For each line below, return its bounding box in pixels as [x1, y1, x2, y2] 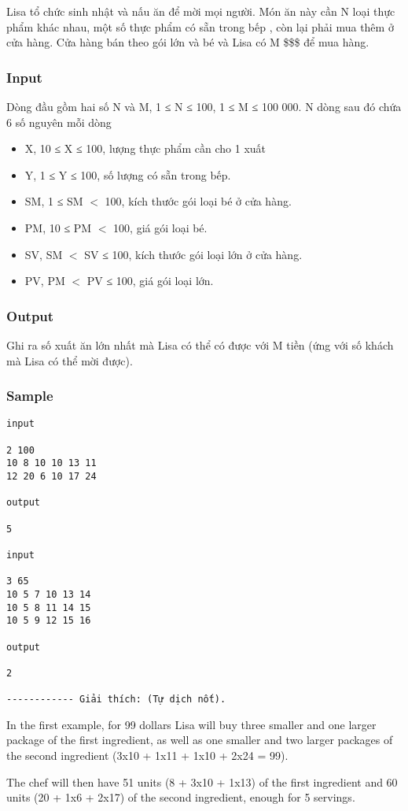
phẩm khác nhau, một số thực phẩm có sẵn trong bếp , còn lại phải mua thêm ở [6, 18, 394, 35]
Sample [6, 386, 53, 405]
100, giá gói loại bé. [113, 219, 208, 235]
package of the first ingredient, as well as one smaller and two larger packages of [6, 731, 393, 748]
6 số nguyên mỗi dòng [6, 113, 112, 130]
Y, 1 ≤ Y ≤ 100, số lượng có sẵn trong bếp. [24, 166, 231, 183]
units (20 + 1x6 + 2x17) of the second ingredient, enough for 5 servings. [6, 789, 355, 805]
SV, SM [24, 246, 63, 262]
